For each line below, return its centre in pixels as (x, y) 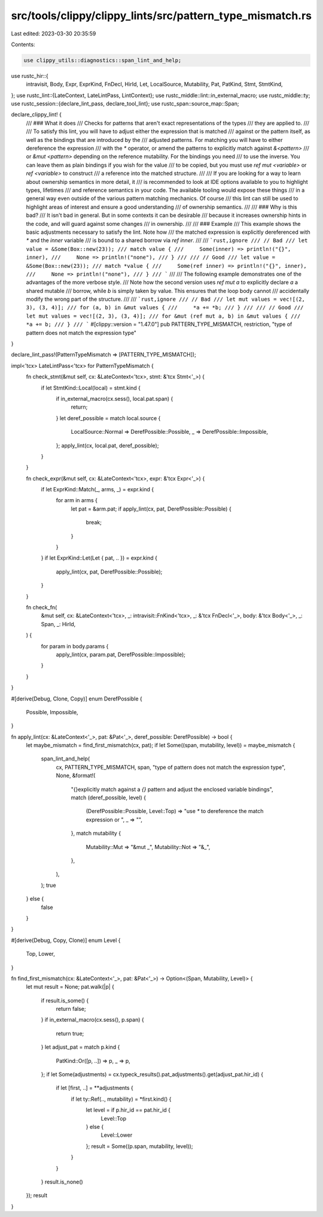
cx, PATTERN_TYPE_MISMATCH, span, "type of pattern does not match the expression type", (171, 767)
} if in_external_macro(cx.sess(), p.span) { (92, 1020)
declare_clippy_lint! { (36, 114)
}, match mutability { (96, 834)
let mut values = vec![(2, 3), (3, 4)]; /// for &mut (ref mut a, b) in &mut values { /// (163, 316)
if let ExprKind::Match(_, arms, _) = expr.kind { (97, 490)
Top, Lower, (40, 954)
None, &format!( (76, 775)
